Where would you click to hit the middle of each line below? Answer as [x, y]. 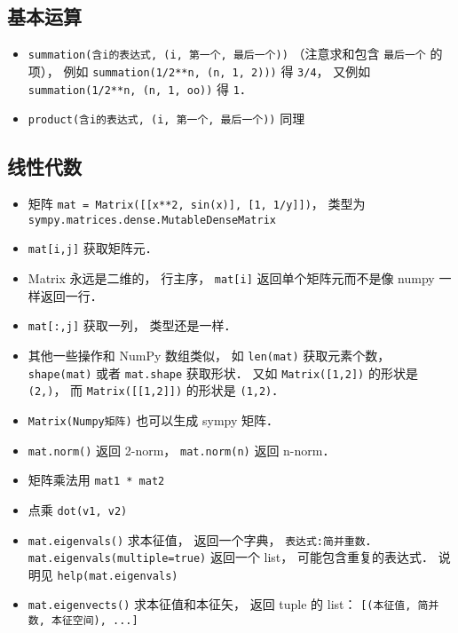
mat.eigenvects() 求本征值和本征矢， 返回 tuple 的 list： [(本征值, [220, 604]
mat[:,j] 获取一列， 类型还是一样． [132, 325]
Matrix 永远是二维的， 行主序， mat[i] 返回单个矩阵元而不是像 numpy [231, 278]
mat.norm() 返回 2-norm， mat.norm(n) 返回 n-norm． [182, 450]
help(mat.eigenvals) [118, 576]
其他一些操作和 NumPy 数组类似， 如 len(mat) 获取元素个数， [209, 355]
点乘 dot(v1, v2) [78, 509]
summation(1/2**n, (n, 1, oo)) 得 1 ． [140, 88]
